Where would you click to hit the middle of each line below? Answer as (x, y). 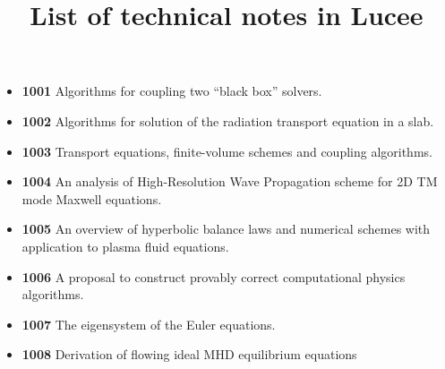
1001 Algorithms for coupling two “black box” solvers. (172, 91)
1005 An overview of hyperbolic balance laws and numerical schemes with (226, 229)
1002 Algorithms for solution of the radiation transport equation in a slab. (228, 120)
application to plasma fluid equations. (125, 246)
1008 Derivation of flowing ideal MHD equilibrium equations (189, 354)
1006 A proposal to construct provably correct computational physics (214, 276)
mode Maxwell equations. (92, 198)
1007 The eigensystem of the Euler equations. (149, 324)
